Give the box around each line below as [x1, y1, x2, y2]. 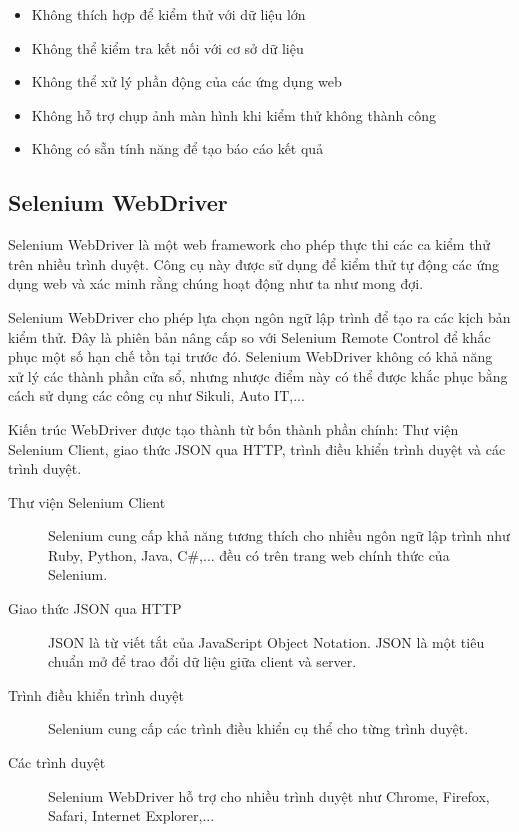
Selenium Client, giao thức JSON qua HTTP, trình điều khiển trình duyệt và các [8, 438, 506, 459]
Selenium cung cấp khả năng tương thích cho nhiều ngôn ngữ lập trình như [48, 525, 510, 546]
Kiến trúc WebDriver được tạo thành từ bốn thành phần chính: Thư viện [8, 418, 459, 439]
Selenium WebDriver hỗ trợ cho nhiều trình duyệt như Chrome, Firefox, [48, 785, 490, 806]
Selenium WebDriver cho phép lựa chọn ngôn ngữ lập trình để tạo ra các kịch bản [8, 306, 511, 327]
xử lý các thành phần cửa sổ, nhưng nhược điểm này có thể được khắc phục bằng [8, 365, 508, 386]
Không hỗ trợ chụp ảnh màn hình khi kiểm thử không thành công [31, 104, 436, 125]
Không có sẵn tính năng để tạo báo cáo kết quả [31, 138, 324, 159]
